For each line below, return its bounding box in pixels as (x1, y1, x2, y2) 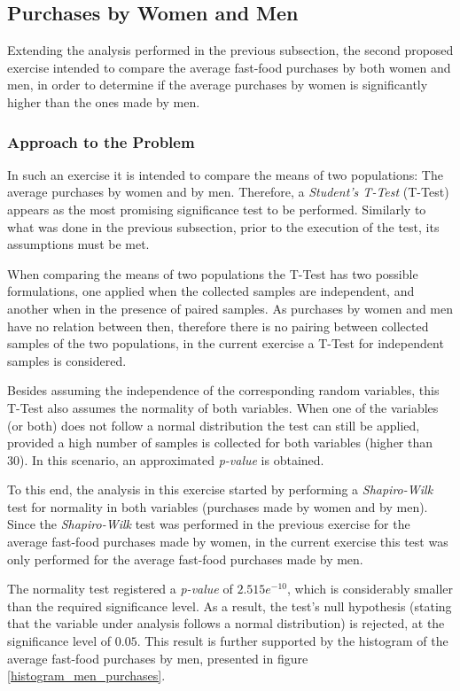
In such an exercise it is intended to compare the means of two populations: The (7, 165, 443, 183)
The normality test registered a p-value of (7, 579, 233, 598)
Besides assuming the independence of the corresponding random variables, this (7, 381, 440, 400)
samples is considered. (7, 351, 127, 369)
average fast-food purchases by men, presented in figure (7, 648, 308, 667)
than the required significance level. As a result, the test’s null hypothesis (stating (7, 596, 452, 615)
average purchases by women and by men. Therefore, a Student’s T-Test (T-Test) (7, 182, 449, 201)
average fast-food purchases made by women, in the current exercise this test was (7, 532, 448, 551)
